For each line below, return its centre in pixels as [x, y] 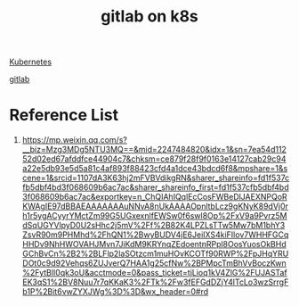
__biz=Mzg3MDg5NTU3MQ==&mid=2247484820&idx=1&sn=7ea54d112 [154, 150]
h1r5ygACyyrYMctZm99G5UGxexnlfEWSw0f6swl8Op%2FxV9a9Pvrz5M [154, 216]
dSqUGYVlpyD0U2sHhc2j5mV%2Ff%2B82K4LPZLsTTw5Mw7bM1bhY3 [154, 226]
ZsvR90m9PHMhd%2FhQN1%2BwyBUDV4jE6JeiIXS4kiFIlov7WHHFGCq [155, 235]
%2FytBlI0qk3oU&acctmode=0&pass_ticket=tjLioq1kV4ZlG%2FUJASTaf [154, 273]
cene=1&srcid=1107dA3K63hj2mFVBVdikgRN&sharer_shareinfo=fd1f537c [156, 178]
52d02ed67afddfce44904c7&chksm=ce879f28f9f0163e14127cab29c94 [154, 159]
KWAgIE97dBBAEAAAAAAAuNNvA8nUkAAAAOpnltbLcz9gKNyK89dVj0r [155, 206]
